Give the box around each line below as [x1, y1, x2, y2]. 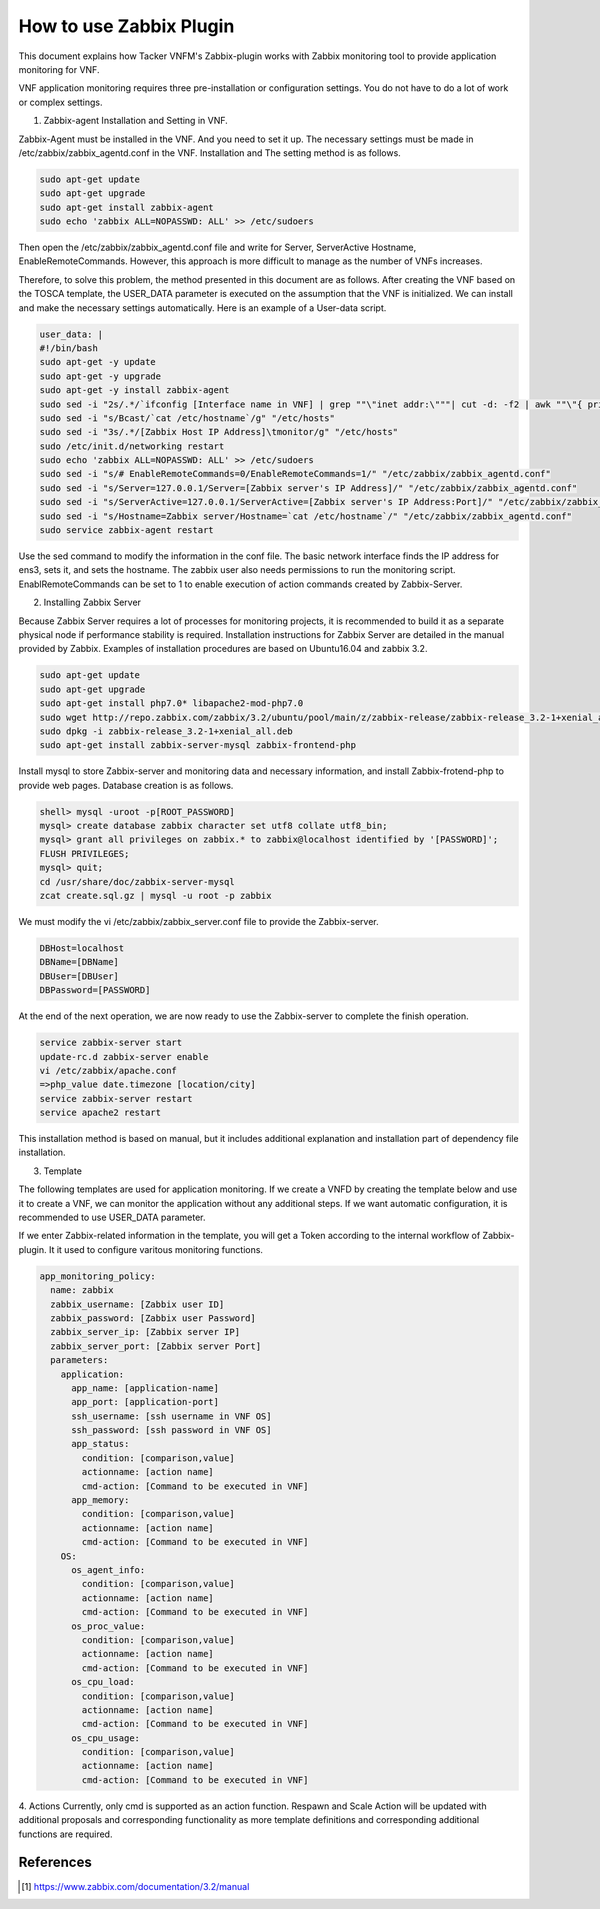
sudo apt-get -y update [39, 356, 157, 368]
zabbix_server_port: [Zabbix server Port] [50, 1340, 262, 1352]
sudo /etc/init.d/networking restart [39, 440, 225, 452]
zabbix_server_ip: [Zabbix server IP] [50, 1326, 240, 1338]
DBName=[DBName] [39, 956, 120, 968]
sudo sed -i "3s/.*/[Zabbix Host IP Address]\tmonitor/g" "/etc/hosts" [39, 426, 399, 438]
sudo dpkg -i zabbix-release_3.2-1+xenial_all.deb [39, 725, 294, 737]
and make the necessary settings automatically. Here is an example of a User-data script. [18, 301, 387, 314]
